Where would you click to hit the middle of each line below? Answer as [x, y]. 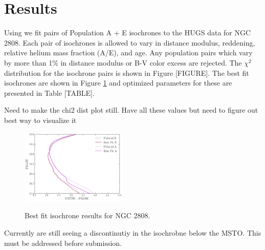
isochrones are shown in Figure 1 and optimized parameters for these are [118, 83]
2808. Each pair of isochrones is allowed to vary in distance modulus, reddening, [130, 42]
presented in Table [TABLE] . [49, 92]
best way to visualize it [40, 120]
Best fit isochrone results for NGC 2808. [87, 215]
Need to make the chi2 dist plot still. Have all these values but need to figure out [131, 110]
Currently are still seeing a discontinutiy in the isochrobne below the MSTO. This [133, 232]
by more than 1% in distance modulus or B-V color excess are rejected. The [123, 62]
